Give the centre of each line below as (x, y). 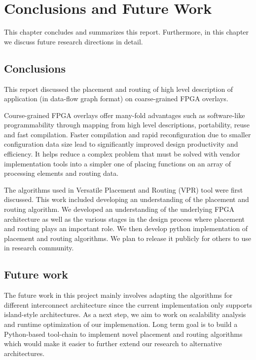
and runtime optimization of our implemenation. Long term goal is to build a (121, 324)
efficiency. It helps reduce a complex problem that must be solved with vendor (122, 154)
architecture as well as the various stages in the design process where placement (124, 219)
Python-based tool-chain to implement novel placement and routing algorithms (123, 334)
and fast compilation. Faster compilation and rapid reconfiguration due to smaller (128, 134)
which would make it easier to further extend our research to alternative (113, 343)
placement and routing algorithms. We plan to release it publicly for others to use (128, 238)
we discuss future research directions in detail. (73, 41)
